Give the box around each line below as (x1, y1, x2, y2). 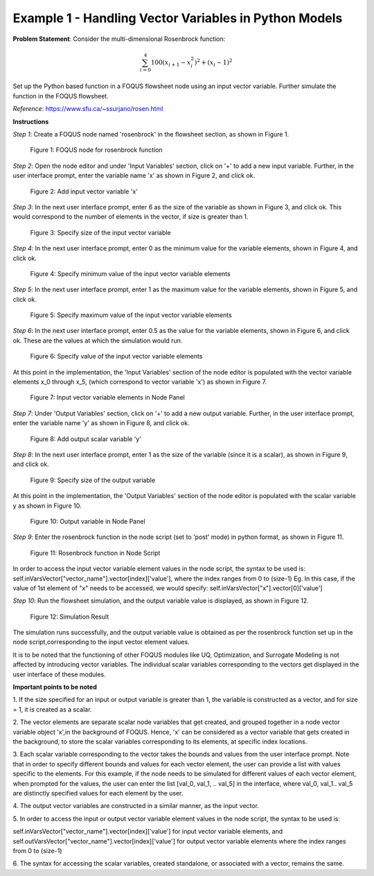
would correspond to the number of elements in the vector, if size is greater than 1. (12, 212, 249, 221)
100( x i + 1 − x (150, 58, 191, 68)
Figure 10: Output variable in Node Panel (30, 517, 145, 525)
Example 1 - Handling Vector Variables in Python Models (12, 10, 343, 26)
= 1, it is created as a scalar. (12, 705, 92, 714)
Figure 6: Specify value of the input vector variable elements (30, 352, 203, 361)
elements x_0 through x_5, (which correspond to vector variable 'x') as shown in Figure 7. (12, 378, 267, 386)
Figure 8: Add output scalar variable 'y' (30, 434, 142, 443)
